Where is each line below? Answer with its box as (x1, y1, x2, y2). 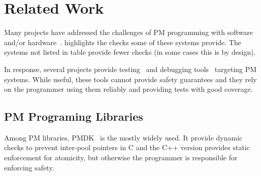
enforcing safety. (4, 162, 54, 172)
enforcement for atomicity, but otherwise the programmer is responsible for (4, 152, 238, 163)
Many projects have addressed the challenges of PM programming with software (4, 27, 253, 38)
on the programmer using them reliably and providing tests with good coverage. (4, 84, 253, 94)
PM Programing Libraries (4, 109, 143, 124)
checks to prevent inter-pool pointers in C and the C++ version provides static (4, 142, 250, 153)
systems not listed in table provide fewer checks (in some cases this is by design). (4, 47, 256, 57)
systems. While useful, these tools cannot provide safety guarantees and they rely (4, 74, 257, 84)
